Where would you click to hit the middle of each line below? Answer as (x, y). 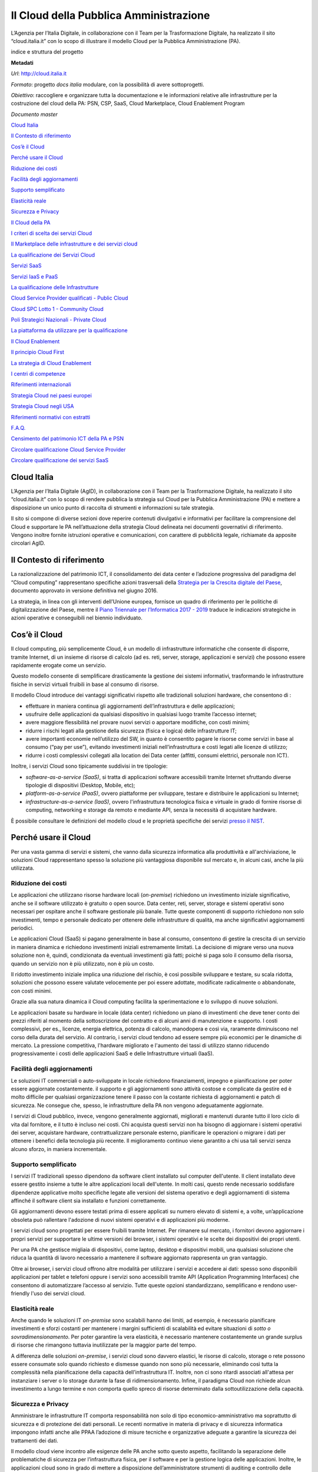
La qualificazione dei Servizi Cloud (53, 255)
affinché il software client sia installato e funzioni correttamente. (89, 1201)
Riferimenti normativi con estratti (51, 417)
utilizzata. (23, 868)
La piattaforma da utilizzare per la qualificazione (69, 330)
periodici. (22, 928)
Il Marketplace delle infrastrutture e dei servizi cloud (74, 244)
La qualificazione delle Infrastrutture (55, 287)
